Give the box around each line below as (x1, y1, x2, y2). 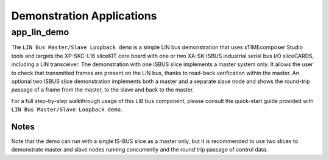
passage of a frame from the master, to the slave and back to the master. (11, 86, 194, 93)
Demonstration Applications (11, 9, 157, 22)
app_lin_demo (11, 27, 69, 38)
